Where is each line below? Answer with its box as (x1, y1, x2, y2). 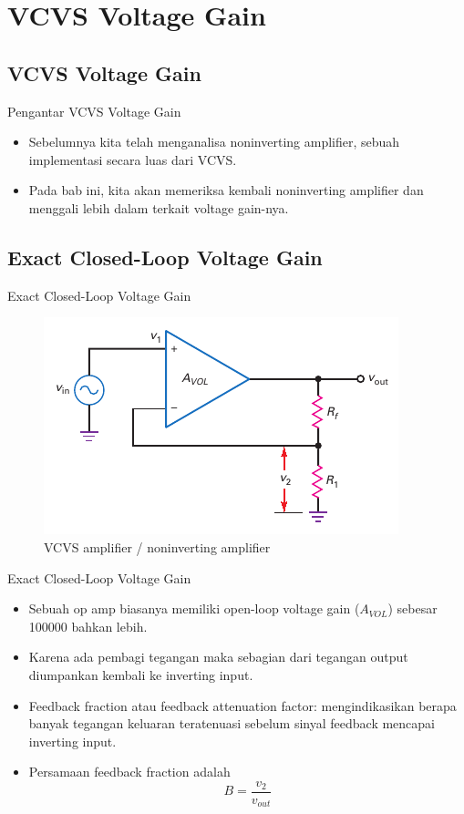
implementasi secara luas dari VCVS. (28, 149, 237, 169)
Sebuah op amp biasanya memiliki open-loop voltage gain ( (28, 599, 360, 618)
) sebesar (387, 599, 438, 618)
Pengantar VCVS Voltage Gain (7, 101, 181, 120)
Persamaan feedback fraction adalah (28, 762, 231, 781)
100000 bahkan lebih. (28, 616, 148, 635)
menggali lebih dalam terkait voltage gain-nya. (28, 198, 289, 217)
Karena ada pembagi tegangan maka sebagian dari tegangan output (28, 647, 408, 666)
